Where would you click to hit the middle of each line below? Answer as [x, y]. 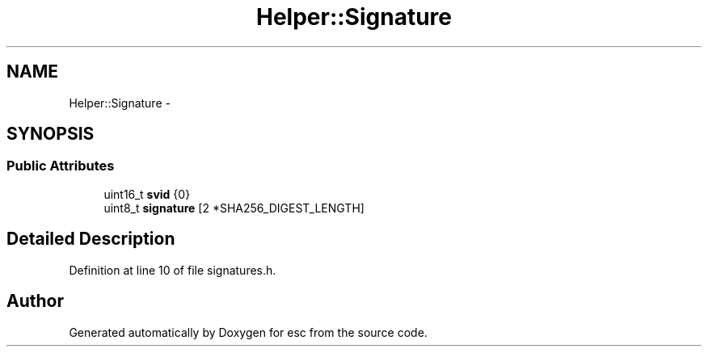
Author [35, 301]
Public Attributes [61, 166]
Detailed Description [91, 239]
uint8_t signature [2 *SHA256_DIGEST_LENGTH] [234, 208]
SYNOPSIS [51, 134]
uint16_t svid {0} [147, 194]
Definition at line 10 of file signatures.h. [173, 270]
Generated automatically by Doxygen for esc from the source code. [248, 332]
